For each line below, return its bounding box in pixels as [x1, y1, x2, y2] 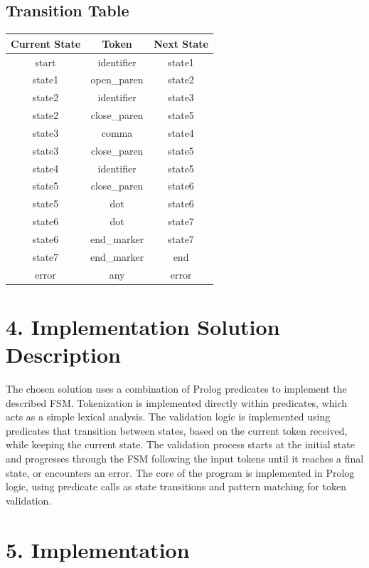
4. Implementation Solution [6, 311, 280, 341]
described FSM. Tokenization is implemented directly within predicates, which [6, 395, 348, 410]
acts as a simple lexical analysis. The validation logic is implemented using [6, 409, 331, 424]
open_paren [90, 72, 144, 87]
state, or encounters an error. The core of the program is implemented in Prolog [6, 465, 355, 480]
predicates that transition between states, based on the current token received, [6, 423, 348, 438]
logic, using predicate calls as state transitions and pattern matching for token [6, 479, 346, 494]
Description [6, 340, 122, 369]
